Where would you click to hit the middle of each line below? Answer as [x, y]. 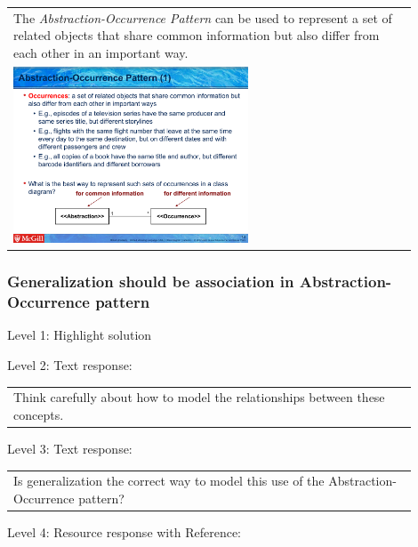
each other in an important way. [101, 52]
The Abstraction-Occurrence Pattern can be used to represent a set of [203, 17]
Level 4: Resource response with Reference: [124, 531]
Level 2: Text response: [70, 364]
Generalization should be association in [151, 282]
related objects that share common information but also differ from [197, 35]
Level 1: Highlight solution [80, 335]
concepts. [39, 414]
